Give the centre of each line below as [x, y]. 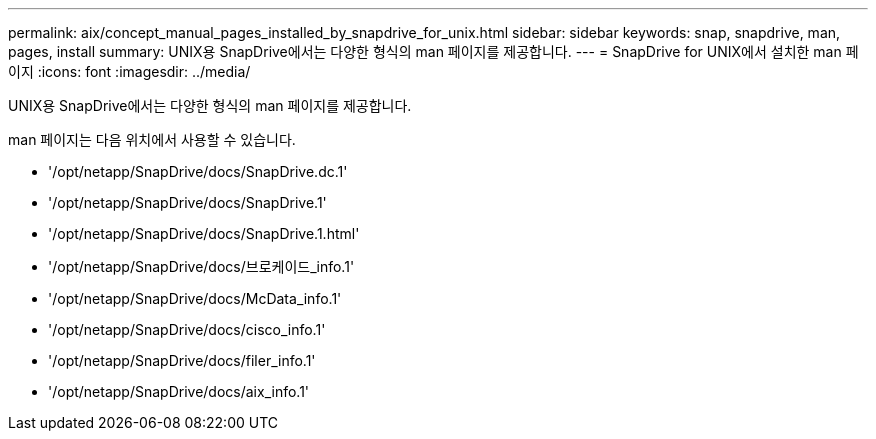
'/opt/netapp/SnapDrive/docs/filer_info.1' [182, 360]
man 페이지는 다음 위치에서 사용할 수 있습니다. [152, 139]
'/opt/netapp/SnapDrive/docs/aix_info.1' [179, 391]
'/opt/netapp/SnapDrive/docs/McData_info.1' [195, 298]
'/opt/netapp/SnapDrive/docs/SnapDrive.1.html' [204, 233]
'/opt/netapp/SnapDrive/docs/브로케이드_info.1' [201, 266]
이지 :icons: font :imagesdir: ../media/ [129, 71]
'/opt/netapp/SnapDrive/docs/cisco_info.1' [187, 329]
